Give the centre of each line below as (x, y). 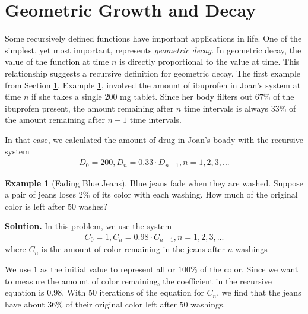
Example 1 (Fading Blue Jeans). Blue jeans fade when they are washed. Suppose (154, 183)
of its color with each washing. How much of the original (195, 194)
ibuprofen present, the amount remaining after (89, 108)
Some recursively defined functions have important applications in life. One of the (153, 38)
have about (25, 304)
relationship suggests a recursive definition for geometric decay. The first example (153, 73)
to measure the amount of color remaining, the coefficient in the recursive (138, 280)
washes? (93, 206)
